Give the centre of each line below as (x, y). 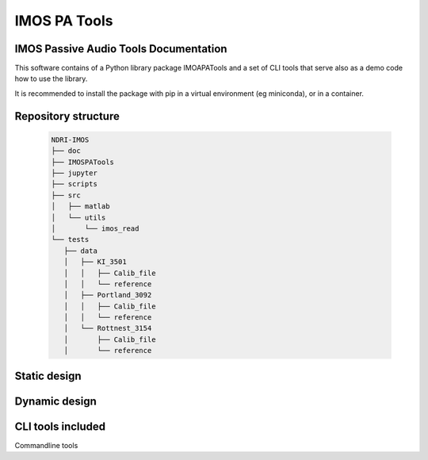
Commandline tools (46, 445)
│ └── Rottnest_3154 (108, 328)
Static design (48, 376)
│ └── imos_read (95, 228)
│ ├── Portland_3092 (108, 295)
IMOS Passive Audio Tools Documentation (121, 49)
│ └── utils (78, 217)
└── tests (70, 240)
